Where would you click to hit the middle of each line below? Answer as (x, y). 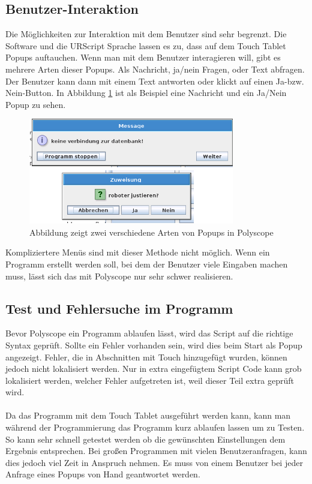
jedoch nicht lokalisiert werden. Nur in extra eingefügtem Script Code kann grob (154, 369)
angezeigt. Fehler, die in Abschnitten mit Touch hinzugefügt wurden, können (146, 357)
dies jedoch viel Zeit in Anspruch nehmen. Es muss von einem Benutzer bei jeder (154, 462)
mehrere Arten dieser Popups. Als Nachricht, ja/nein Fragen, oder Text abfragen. (155, 69)
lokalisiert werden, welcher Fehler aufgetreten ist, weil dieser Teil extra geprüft (150, 380)
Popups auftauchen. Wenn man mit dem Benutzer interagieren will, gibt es (143, 57)
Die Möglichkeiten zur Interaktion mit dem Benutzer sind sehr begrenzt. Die (146, 34)
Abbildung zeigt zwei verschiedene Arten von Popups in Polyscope (151, 232)
